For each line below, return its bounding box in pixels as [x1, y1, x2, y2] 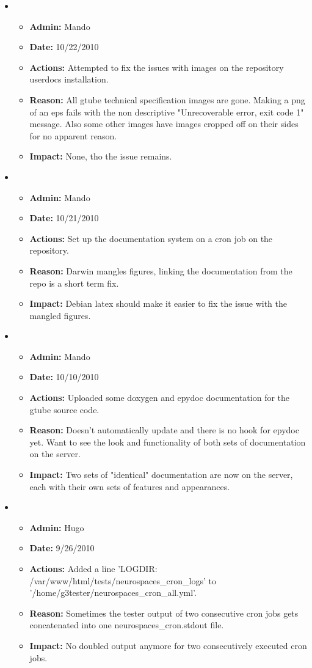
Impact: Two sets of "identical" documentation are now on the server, [29, 468, 293, 481]
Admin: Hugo [29, 521, 84, 534]
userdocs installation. [29, 73, 109, 86]
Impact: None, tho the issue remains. [29, 150, 172, 163]
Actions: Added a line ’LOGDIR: [29, 562, 158, 574]
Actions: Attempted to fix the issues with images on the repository [29, 61, 284, 73]
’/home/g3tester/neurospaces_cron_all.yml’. [29, 586, 197, 599]
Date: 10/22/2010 [29, 40, 99, 53]
